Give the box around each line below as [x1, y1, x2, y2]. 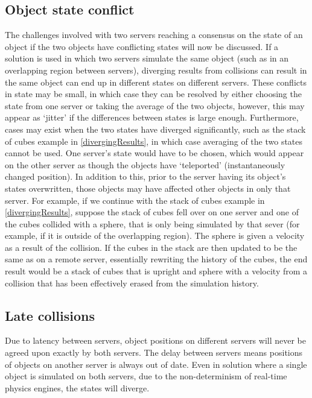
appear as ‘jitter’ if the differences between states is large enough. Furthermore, [5, 111, 299, 124]
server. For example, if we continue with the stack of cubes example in [5, 194, 265, 206]
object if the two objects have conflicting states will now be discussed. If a [5, 40, 279, 52]
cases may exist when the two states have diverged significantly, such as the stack [5, 122, 306, 135]
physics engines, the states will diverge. [5, 381, 150, 394]
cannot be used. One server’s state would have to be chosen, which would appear [5, 147, 304, 159]
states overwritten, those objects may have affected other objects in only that [5, 182, 291, 194]
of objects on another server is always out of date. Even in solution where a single [5, 358, 307, 370]
